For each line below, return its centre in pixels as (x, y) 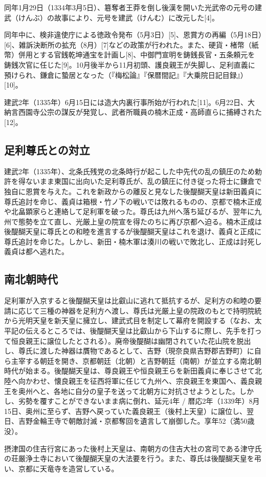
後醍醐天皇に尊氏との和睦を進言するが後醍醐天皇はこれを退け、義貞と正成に (133, 231)
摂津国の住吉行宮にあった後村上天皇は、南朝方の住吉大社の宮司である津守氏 (133, 448)
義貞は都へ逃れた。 (36, 251)
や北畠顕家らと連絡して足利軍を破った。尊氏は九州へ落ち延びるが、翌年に (129, 211)
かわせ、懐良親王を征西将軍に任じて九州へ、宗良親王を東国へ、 (133, 381)
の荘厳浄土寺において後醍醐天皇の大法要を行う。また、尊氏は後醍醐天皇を (129, 458)
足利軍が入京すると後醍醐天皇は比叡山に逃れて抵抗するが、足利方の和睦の (129, 300)
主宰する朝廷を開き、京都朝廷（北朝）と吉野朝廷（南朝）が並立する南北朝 (136, 360)
